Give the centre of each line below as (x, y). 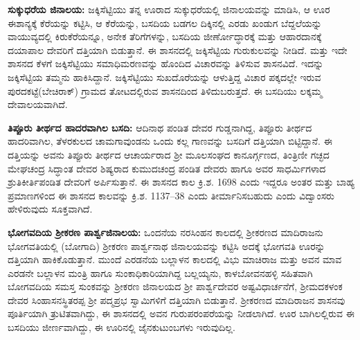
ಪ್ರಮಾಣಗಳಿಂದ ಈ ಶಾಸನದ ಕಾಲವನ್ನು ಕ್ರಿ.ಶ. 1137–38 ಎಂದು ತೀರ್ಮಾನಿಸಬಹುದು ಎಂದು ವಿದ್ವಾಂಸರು (171, 195)
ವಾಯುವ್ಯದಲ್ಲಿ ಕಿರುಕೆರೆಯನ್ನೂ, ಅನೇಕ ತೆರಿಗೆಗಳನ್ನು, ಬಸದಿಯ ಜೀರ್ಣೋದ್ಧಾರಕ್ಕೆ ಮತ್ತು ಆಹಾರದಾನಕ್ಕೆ (165, 36)
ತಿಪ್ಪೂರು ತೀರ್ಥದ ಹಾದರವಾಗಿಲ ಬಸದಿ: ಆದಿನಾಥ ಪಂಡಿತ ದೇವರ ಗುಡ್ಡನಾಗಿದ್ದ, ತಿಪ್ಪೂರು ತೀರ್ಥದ (160, 127)
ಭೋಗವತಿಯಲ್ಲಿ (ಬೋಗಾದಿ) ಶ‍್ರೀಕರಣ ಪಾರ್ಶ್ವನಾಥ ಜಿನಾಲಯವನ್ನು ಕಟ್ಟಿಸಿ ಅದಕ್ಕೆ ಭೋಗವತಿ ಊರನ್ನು (166, 245)
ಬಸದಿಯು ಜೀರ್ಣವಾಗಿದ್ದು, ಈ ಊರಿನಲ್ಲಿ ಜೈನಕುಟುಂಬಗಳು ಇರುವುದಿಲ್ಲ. (121, 327)
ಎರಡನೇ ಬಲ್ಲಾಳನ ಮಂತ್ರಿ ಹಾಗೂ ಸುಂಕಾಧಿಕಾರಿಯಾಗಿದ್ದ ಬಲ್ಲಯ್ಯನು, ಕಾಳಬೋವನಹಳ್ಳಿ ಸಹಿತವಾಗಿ (160, 272)
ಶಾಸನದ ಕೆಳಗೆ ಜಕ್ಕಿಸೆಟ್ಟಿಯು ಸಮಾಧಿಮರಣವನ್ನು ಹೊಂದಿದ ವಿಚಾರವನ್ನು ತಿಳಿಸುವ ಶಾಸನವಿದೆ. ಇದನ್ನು (166, 63)
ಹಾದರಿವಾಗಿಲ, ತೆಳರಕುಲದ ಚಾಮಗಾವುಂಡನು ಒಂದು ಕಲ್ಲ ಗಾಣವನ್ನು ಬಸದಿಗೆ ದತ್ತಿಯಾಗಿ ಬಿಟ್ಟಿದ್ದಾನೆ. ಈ (170, 141)
